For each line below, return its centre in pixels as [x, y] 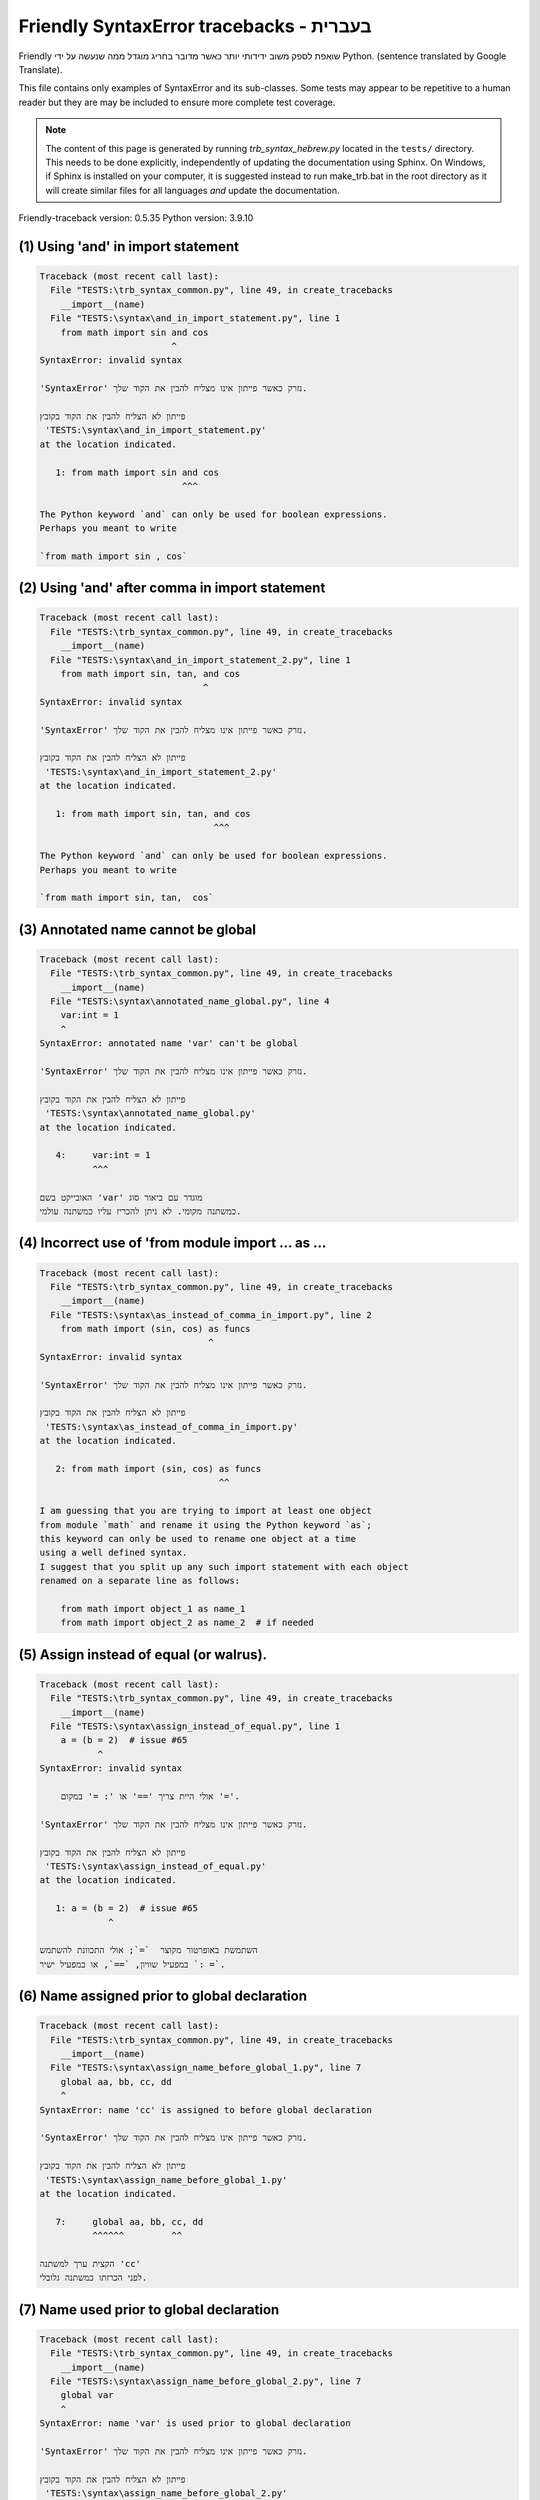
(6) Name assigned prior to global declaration [162, 1996]
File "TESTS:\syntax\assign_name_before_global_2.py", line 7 [206, 2381]
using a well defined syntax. [113, 1553]
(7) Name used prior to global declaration [149, 2309]
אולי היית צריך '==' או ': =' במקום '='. [150, 1796]
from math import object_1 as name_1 [153, 1608]
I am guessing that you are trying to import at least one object [205, 1511]
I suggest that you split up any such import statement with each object [224, 1566]
